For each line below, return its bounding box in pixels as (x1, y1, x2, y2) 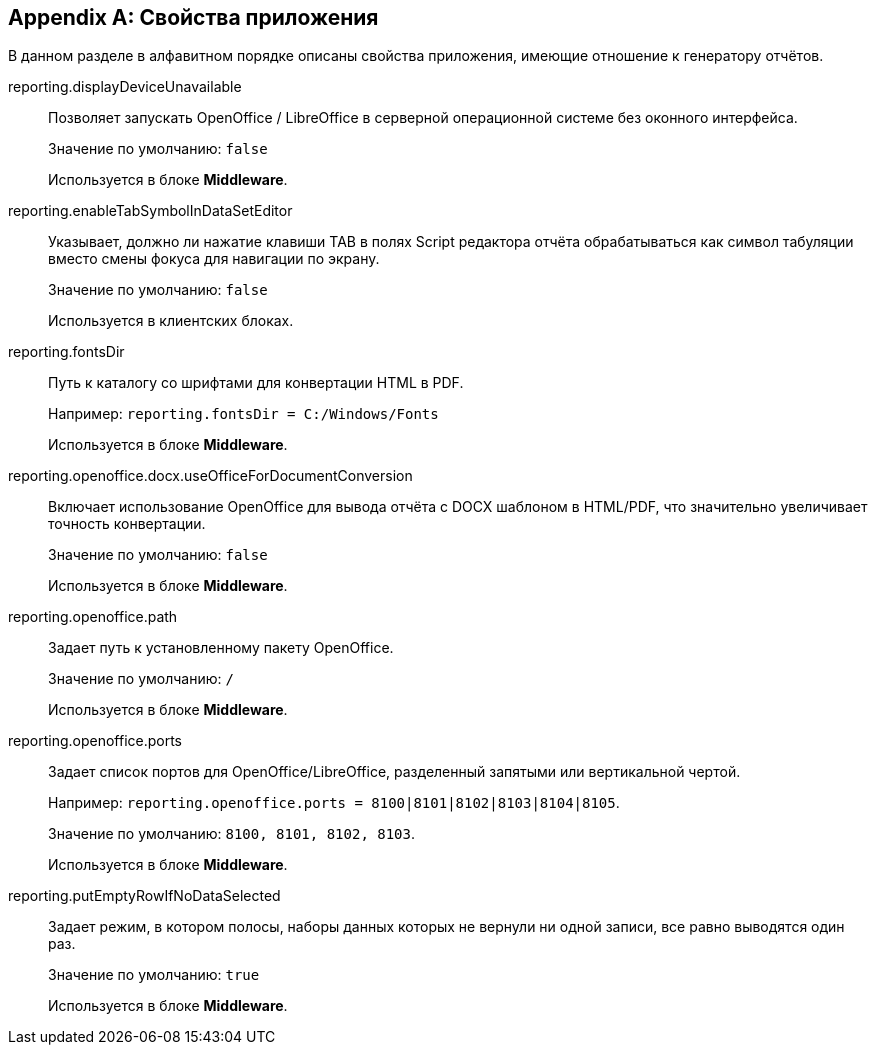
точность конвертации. (48, 515, 206, 533)
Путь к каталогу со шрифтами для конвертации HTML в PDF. (48, 374, 464, 392)
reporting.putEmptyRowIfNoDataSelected (8, 887, 281, 905)
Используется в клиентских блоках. (48, 312, 294, 330)
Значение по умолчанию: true (48, 966, 260, 984)
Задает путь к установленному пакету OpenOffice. (48, 639, 394, 657)
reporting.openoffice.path (8, 608, 178, 626)
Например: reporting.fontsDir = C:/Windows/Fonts (48, 405, 439, 423)
